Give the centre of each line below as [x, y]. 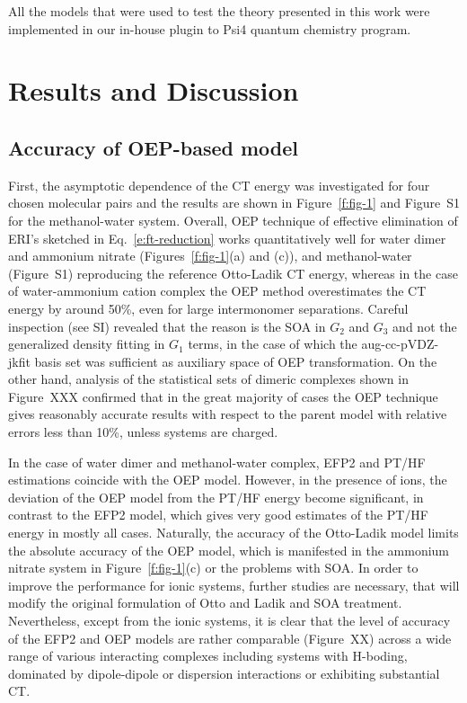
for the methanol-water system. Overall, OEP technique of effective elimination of [233, 220]
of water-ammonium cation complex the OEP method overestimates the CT [217, 291]
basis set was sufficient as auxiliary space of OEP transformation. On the [236, 361]
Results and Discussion [154, 90]
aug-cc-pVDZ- [400, 344]
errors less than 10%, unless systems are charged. [143, 432]
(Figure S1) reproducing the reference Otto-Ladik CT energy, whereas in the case [233, 273]
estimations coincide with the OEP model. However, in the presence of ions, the [228, 480]
